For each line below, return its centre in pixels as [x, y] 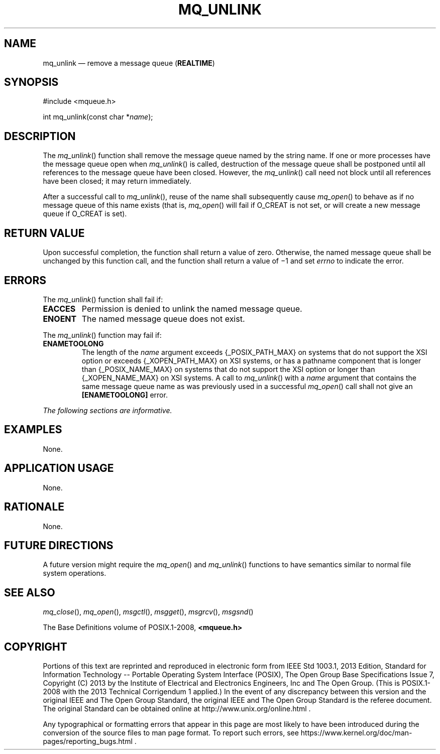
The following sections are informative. [107, 410]
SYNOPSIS [31, 82]
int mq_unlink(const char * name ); [98, 117]
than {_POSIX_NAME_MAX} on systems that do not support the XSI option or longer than [228, 369]
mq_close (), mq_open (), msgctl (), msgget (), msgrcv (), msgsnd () [148, 612]
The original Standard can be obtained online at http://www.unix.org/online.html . [177, 709]
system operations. [75, 573]
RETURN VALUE [44, 233]
